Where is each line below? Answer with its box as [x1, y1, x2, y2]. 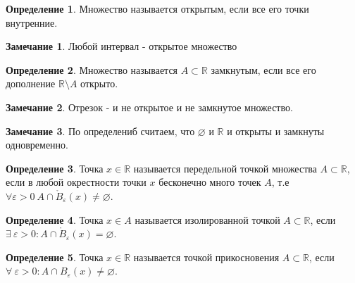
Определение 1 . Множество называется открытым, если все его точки [6, 1, 309, 15]
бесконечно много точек [158, 175, 261, 189]
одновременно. [6, 137, 68, 152]
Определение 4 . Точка [6, 212, 104, 227]
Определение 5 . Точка [6, 249, 104, 264]
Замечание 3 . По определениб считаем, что [6, 123, 195, 138]
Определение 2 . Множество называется [6, 62, 178, 77]
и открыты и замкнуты [227, 123, 325, 138]
